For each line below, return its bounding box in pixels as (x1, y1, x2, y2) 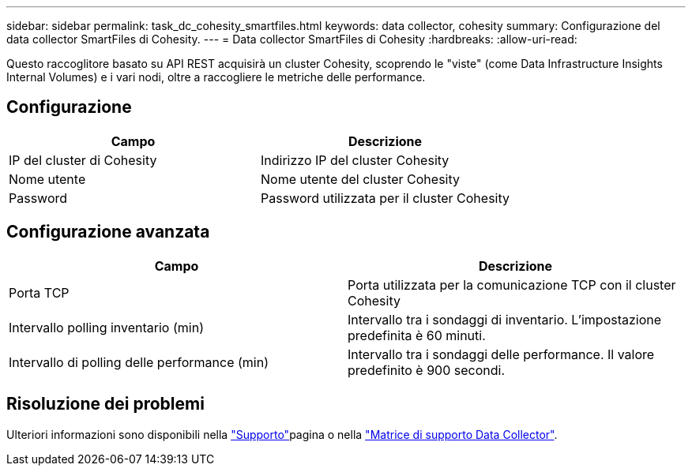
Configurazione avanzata (6, 222, 210, 242)
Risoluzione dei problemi (6, 394, 205, 414)
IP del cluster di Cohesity (9, 152, 157, 168)
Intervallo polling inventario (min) (9, 319, 204, 335)
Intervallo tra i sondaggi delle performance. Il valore (348, 346, 655, 362)
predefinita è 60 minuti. (348, 327, 486, 343)
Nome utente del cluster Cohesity (261, 170, 460, 187)
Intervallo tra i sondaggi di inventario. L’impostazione (348, 311, 662, 328)
